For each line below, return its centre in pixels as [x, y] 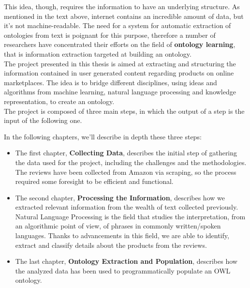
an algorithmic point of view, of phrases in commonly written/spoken [118, 226]
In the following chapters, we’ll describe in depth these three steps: [103, 136]
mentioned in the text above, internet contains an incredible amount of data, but [124, 16]
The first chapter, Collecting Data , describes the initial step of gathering [126, 153]
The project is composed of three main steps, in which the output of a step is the [124, 111]
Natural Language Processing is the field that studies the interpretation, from [130, 216]
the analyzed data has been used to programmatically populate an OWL [123, 270]
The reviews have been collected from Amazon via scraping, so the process [126, 172]
